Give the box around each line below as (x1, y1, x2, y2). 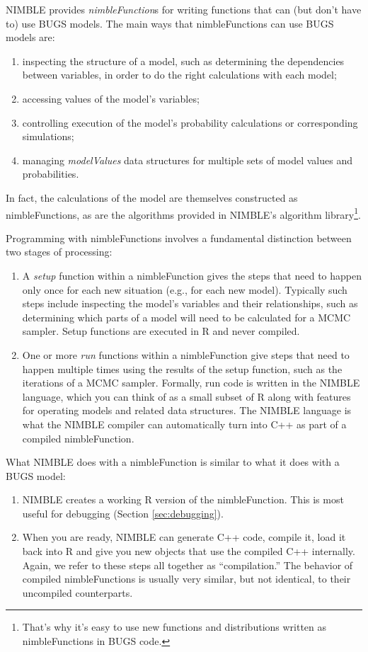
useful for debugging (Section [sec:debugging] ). (22, 505, 224, 520)
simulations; (22, 129, 74, 144)
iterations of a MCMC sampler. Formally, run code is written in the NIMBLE (22, 375, 360, 390)
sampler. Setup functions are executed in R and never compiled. (22, 324, 300, 338)
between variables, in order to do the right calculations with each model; (22, 67, 337, 82)
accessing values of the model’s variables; (22, 91, 200, 105)
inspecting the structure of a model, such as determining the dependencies (22, 53, 345, 68)
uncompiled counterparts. (22, 585, 133, 600)
